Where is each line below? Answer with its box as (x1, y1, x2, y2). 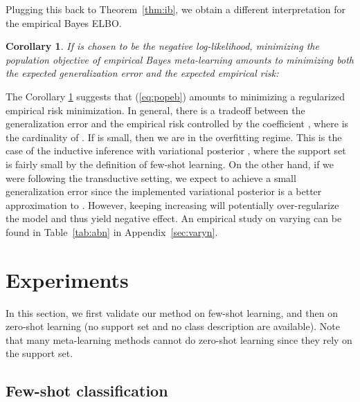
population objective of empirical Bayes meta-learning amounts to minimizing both (6, 52, 354, 66)
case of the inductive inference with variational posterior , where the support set (6, 143, 346, 158)
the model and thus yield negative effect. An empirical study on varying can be (6, 211, 342, 226)
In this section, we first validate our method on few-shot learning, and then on (6, 305, 338, 320)
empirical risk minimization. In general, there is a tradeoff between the (6, 102, 305, 117)
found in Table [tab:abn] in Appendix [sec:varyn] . (6, 224, 218, 239)
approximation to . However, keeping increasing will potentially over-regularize (6, 197, 339, 212)
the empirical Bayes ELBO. (6, 15, 122, 30)
